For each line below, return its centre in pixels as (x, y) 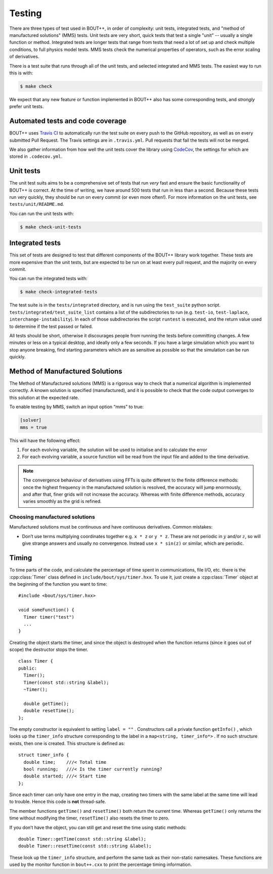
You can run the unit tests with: (42, 213)
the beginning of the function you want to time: (58, 584)
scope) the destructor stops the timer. (49, 649)
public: (28, 668)
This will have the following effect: (45, 441)
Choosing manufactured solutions (52, 517)
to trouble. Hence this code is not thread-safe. (58, 802)
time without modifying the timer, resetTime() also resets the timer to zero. (89, 818)
